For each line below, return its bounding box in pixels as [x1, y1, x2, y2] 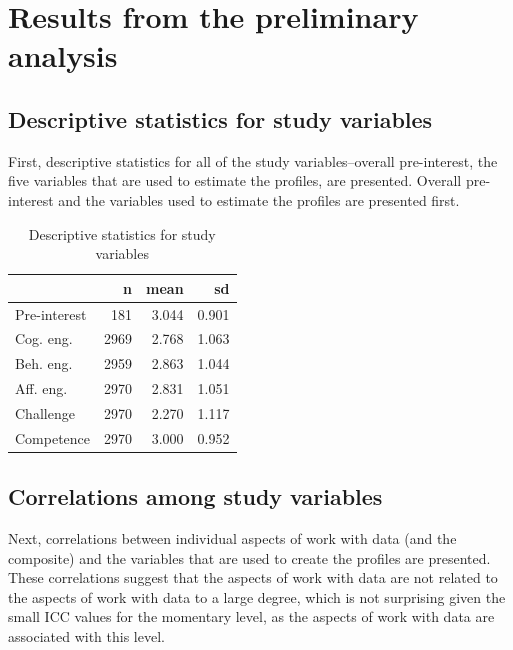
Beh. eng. [15, 353, 73, 374]
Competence [15, 427, 91, 448]
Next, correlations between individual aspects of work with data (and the [8, 528, 457, 549]
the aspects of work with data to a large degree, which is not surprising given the [8, 586, 506, 607]
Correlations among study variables [8, 481, 383, 512]
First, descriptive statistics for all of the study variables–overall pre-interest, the [8, 150, 498, 171]
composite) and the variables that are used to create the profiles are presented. [8, 547, 491, 568]
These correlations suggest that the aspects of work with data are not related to [8, 567, 498, 588]
